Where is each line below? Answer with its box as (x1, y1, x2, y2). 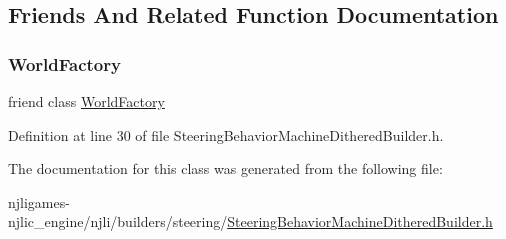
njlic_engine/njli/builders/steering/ (8, 211, 228, 232)
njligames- (8, 191, 70, 212)
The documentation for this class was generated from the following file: (8, 158, 443, 179)
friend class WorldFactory (8, 91, 165, 111)
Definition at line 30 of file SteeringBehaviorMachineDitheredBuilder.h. (8, 124, 444, 145)
